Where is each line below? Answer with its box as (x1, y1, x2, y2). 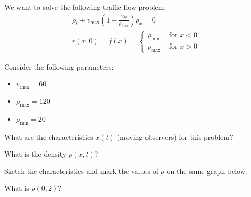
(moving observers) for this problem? (117, 131, 233, 142)
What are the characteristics (4, 131, 93, 142)
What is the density (4, 148, 67, 159)
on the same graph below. (166, 165, 247, 176)
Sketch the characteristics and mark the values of (4, 165, 158, 176)
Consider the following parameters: (4, 61, 114, 72)
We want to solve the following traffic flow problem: (4, 2, 166, 12)
